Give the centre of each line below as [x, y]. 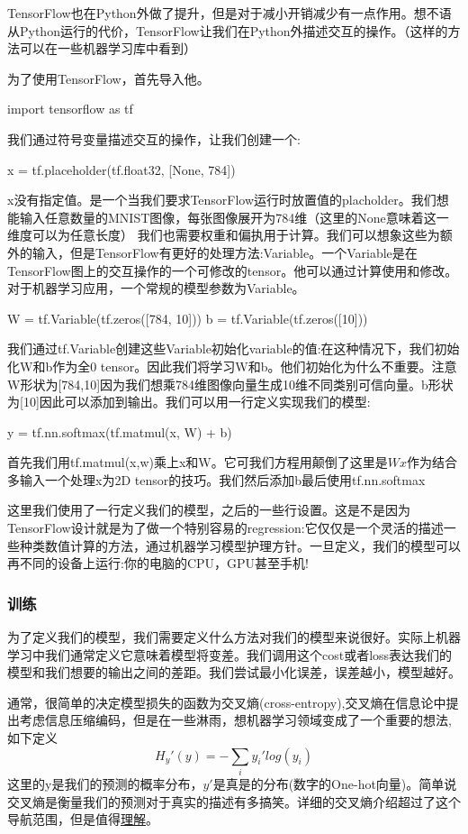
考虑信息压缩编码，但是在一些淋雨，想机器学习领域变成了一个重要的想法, [235, 720]
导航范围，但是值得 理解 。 [83, 819]
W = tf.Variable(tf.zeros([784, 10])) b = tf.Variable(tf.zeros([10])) [188, 318]
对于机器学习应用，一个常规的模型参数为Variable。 [156, 288]
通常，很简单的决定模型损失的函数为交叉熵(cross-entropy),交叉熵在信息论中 [227, 702]
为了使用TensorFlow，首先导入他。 [108, 78]
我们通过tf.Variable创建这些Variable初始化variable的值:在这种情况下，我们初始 [234, 348]
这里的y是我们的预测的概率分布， [105, 783]
